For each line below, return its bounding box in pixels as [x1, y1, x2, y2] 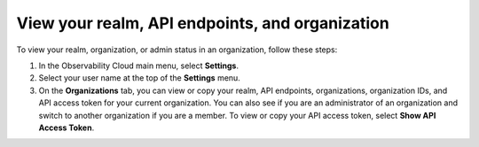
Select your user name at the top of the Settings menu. [38, 73, 241, 83]
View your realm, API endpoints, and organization [16, 13, 389, 33]
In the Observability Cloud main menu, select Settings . [38, 60, 239, 71]
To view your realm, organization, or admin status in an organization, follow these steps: [16, 44, 338, 55]
